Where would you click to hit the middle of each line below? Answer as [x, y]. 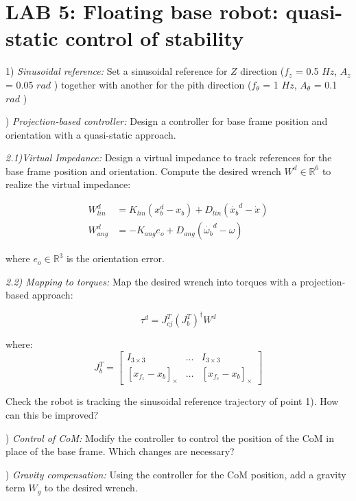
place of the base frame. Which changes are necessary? [120, 451]
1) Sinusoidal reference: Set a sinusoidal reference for [117, 71]
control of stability [155, 38]
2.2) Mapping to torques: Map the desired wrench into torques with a [151, 281]
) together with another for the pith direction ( [153, 84]
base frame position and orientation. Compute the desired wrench [143, 171]
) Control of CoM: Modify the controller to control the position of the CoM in [170, 438]
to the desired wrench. [91, 488]
